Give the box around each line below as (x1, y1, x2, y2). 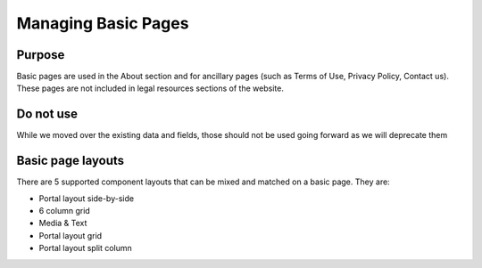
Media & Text (38, 218, 87, 229)
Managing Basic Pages (16, 13, 189, 33)
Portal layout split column (38, 243, 133, 254)
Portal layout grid (38, 230, 103, 240)
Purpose (16, 47, 65, 62)
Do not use (16, 107, 78, 122)
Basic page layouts (16, 153, 125, 168)
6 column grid (38, 206, 91, 216)
